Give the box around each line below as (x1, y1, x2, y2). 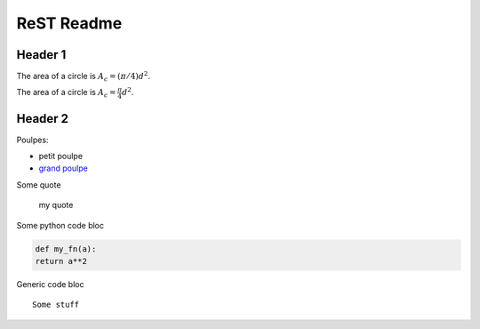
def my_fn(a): (35, 244, 97, 253)
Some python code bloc (16, 220, 104, 230)
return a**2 (35, 256, 88, 266)
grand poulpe (38, 163, 88, 173)
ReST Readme (16, 13, 123, 33)
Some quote (16, 179, 61, 190)
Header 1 (16, 47, 67, 62)
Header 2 (16, 111, 69, 126)
